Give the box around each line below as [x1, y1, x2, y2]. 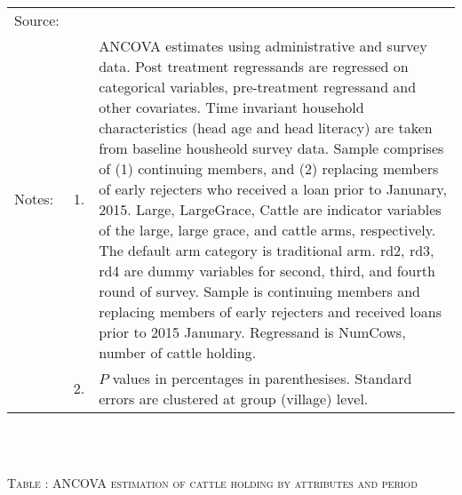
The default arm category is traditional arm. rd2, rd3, [99, 239, 434, 260]
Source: [14, 9, 60, 30]
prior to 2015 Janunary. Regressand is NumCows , [99, 321, 406, 342]
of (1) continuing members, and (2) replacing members [99, 157, 439, 179]
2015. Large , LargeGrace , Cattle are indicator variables [99, 198, 442, 220]
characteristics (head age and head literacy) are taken [99, 116, 433, 138]
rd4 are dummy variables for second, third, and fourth [99, 259, 435, 281]
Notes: [14, 188, 54, 210]
